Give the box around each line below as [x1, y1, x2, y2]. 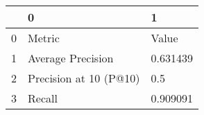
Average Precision [28, 50, 114, 66]
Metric [28, 30, 60, 46]
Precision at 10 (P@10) [28, 70, 140, 86]
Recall [28, 90, 58, 106]
